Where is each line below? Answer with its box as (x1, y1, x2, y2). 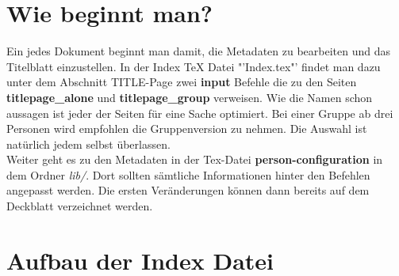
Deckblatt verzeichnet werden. (6, 198, 153, 214)
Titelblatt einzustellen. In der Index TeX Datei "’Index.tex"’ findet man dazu (6, 58, 381, 74)
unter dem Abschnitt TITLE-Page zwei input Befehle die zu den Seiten (6, 74, 357, 90)
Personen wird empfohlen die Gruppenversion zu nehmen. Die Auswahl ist (6, 120, 367, 137)
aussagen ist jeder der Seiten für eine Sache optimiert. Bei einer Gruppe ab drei (6, 104, 393, 121)
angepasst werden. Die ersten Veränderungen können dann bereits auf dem (6, 182, 370, 198)
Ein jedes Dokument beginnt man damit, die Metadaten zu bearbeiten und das (6, 43, 391, 59)
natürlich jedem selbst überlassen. (6, 135, 171, 152)
